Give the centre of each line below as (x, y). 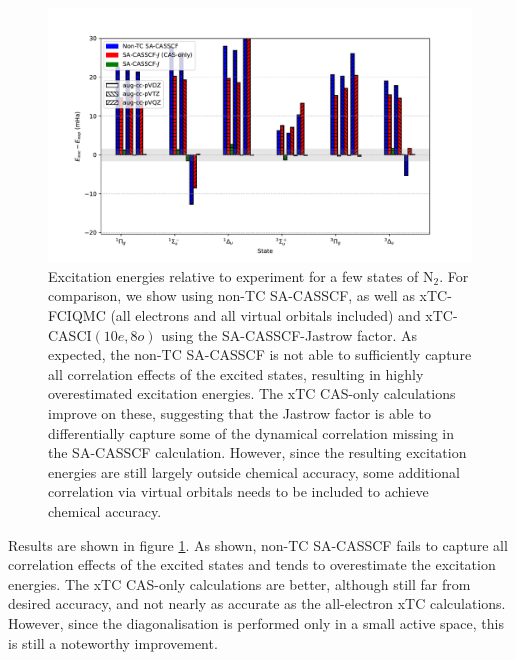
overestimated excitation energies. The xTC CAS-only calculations (252, 393)
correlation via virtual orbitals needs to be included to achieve (238, 491)
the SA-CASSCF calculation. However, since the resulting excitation (257, 452)
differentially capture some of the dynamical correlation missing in (251, 432)
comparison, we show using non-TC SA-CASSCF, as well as (231, 295)
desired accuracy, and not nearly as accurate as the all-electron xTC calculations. (257, 603)
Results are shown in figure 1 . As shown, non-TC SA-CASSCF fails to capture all (258, 544)
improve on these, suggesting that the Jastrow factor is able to (239, 412)
